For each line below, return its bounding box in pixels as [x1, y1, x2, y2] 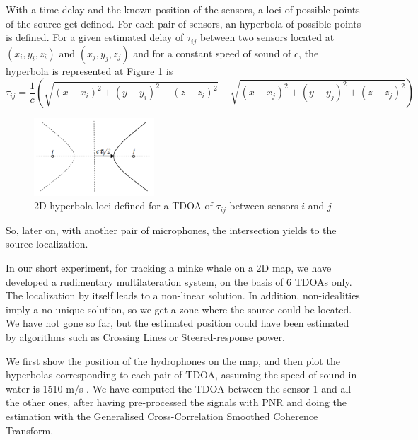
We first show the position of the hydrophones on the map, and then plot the [6, 353, 340, 368]
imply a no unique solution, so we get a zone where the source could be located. [6, 301, 352, 316]
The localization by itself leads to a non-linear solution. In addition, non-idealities [6, 288, 360, 303]
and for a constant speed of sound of [133, 45, 291, 60]
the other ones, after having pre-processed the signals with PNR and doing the [6, 395, 347, 410]
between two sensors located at [199, 30, 335, 45]
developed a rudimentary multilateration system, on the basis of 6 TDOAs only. [6, 274, 352, 289]
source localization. [6, 236, 88, 251]
